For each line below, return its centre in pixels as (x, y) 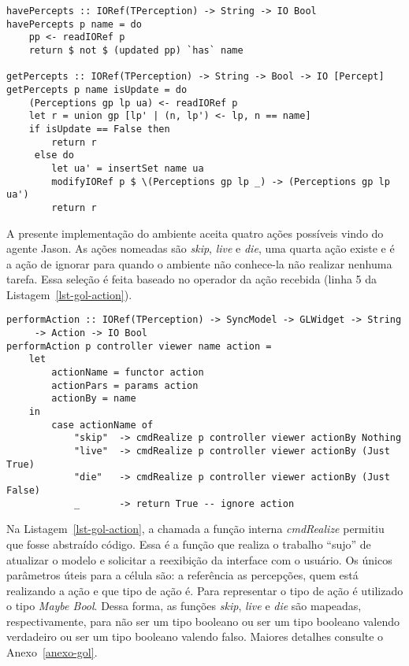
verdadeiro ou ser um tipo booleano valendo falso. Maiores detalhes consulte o (195, 636)
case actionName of (102, 425)
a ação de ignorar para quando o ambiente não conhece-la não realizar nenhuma (199, 263)
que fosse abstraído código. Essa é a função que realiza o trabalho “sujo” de (189, 544)
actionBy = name (94, 399)
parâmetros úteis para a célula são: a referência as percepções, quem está (182, 575)
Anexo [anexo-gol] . (52, 652)
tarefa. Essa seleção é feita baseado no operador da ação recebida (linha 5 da (192, 279)
